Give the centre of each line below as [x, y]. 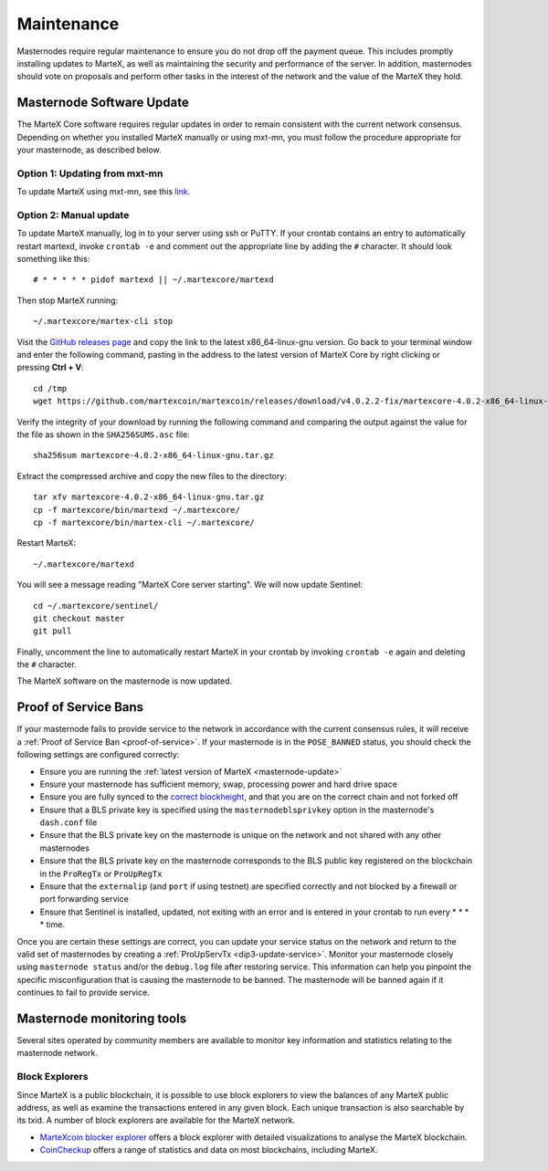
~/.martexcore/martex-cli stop [103, 321]
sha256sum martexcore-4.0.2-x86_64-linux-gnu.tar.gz [153, 455]
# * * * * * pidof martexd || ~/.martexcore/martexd [153, 280]
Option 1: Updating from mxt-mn [90, 173]
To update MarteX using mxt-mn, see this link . [104, 192]
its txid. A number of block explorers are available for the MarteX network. [156, 1120]
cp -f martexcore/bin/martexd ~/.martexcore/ [137, 510]
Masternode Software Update [103, 103]
